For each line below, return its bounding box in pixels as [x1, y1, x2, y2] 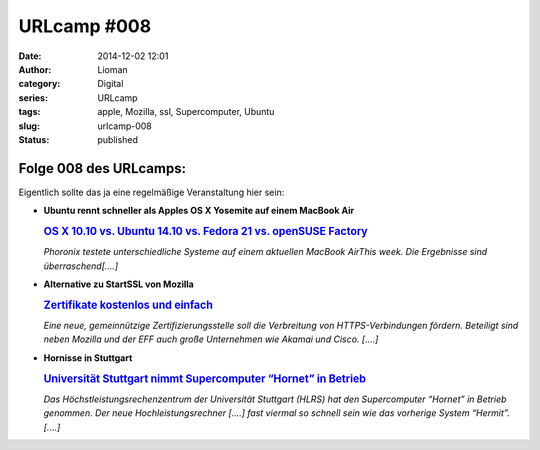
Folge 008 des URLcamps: [18, 160, 187, 177]
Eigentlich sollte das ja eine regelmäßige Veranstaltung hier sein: [18, 186, 285, 198]
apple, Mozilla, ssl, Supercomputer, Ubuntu [97, 106, 275, 118]
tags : [18, 106, 41, 118]
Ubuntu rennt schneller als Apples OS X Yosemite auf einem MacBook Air [43, 205, 355, 217]
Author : [18, 63, 52, 75]
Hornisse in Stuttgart [43, 351, 133, 364]
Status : [18, 133, 50, 145]
